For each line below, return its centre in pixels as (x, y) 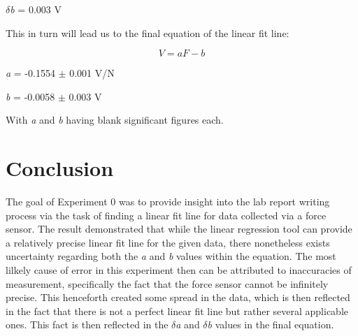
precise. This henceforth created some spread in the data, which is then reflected (178, 297)
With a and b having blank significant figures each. (115, 120)
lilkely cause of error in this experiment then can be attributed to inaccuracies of (179, 270)
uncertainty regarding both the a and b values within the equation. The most (171, 256)
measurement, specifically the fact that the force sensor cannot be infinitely (167, 283)
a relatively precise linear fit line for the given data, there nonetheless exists (168, 242)
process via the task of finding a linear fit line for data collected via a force (166, 215)
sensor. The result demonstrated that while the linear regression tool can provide (179, 229)
